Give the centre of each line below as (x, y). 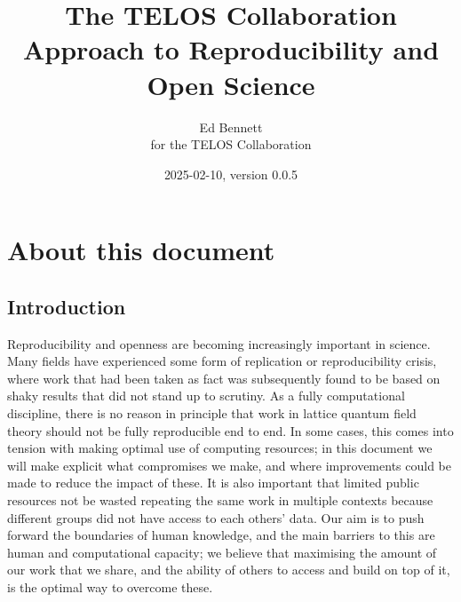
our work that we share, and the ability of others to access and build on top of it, (229, 570)
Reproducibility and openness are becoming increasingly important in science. (219, 343)
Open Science (231, 84)
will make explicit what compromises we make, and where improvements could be (229, 465)
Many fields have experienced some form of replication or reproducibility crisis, (222, 361)
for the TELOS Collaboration (231, 144)
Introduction (67, 306)
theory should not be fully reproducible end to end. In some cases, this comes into (230, 430)
